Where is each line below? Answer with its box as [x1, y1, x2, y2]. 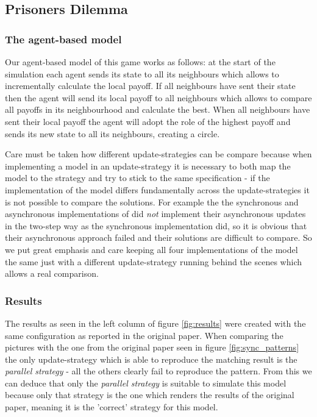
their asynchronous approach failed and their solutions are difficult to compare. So [5, 231, 312, 244]
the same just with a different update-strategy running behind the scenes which [5, 255, 302, 268]
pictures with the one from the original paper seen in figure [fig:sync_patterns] [5, 341, 299, 354]
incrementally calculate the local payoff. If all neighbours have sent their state [5, 79, 296, 92]
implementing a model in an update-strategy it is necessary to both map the [5, 159, 291, 172]
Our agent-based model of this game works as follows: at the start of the [5, 55, 276, 68]
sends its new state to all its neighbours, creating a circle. [5, 127, 220, 140]
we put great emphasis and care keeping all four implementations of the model [5, 243, 298, 255]
